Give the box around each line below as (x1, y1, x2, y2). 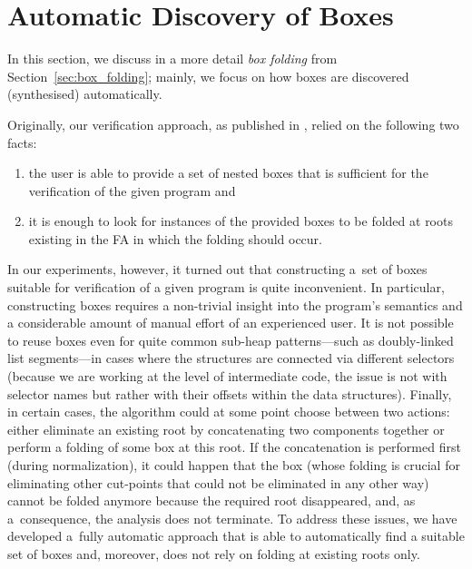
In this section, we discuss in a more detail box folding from (7, 49, 338, 68)
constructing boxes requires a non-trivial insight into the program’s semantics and (7, 295, 463, 314)
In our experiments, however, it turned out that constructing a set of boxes (7, 260, 428, 279)
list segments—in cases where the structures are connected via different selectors (7, 348, 455, 368)
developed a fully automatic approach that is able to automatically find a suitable (7, 526, 465, 545)
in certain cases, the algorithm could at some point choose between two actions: (7, 402, 450, 421)
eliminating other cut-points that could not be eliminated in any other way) (7, 473, 429, 492)
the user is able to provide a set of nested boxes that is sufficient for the (28, 163, 428, 182)
